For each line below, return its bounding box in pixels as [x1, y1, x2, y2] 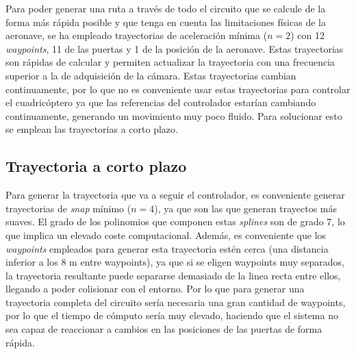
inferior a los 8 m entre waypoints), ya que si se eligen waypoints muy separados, [5, 255, 344, 269]
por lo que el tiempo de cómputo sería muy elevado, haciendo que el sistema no [5, 308, 338, 323]
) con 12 [290, 28, 325, 42]
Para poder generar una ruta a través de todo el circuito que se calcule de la [5, 1, 326, 15]
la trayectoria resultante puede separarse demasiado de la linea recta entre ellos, [5, 268, 341, 282]
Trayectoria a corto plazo [5, 155, 187, 177]
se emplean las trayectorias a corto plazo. [5, 122, 178, 136]
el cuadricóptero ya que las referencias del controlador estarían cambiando [5, 95, 316, 110]
